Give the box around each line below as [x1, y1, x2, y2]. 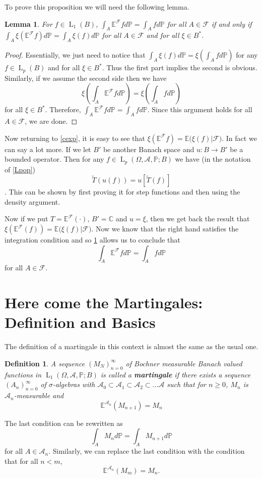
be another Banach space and [103, 143, 194, 154]
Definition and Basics [5, 312, 156, 332]
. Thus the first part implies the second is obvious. [102, 62, 257, 73]
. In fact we [222, 132, 257, 143]
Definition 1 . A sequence [5, 358, 85, 368]
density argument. [5, 196, 60, 207]
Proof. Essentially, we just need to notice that [5, 50, 146, 60]
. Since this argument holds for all [147, 104, 252, 115]
